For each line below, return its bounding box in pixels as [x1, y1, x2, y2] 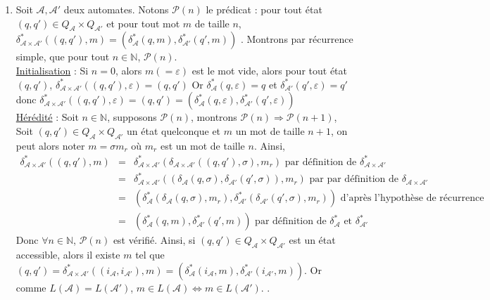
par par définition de [309, 174, 398, 185]
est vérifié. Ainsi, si [113, 233, 196, 247]
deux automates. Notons [63, 2, 169, 16]
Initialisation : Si [15, 63, 89, 77]
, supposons [107, 110, 157, 124]
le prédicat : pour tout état [206, 2, 322, 16]
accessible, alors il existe [15, 247, 120, 262]
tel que [135, 247, 165, 262]
